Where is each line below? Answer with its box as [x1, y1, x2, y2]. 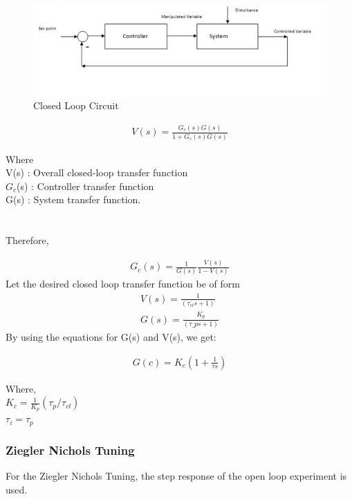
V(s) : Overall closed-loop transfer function [6, 165, 188, 180]
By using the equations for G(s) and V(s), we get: [6, 329, 216, 343]
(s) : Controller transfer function [17, 178, 154, 193]
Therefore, [6, 233, 49, 247]
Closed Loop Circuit [33, 98, 119, 113]
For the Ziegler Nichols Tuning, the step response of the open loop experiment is [6, 469, 347, 483]
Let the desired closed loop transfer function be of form [6, 276, 240, 291]
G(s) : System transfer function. [6, 192, 141, 207]
